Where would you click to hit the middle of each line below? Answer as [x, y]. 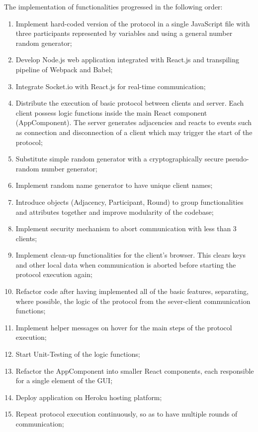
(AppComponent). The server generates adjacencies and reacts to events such [134, 122]
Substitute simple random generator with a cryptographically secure [120, 159]
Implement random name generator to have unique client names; [114, 185]
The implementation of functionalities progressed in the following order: [113, 6]
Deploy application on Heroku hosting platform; [89, 397]
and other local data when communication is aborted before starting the [126, 264]
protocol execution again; [54, 274]
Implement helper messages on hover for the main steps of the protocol [124, 327]
